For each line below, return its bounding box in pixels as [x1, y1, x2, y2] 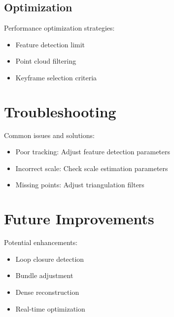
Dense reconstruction [15, 286, 79, 297]
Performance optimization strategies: [4, 23, 115, 33]
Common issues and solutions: [4, 130, 95, 140]
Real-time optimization [15, 303, 85, 314]
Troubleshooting [4, 101, 116, 121]
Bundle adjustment [15, 270, 73, 281]
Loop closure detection [15, 253, 84, 264]
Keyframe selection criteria [15, 72, 97, 82]
